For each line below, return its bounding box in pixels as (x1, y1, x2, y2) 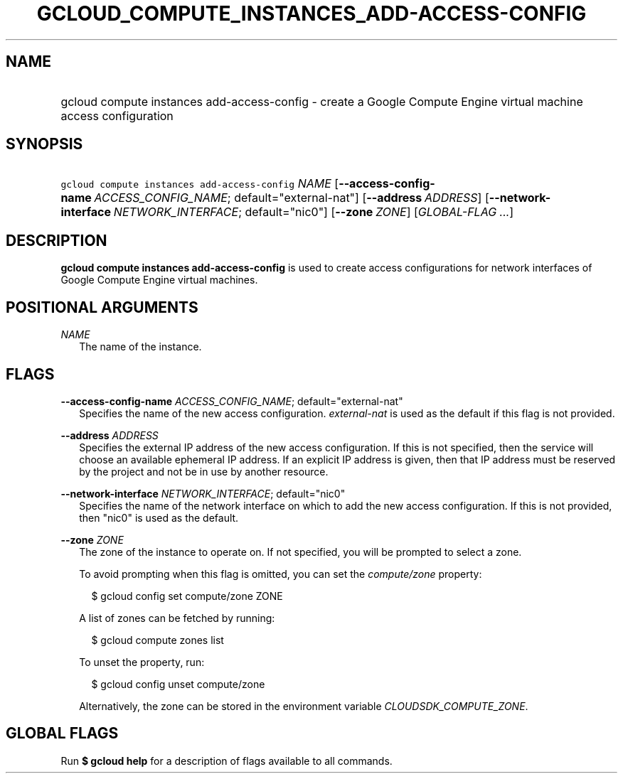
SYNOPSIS (6, 135, 83, 154)
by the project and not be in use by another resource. (79, 465, 329, 478)
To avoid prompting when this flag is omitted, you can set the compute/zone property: (79, 567, 482, 580)
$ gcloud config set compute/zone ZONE (91, 589, 283, 602)
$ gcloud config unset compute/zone (91, 677, 265, 690)
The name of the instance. (79, 340, 202, 353)
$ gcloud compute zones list (91, 633, 224, 646)
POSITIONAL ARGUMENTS (6, 298, 198, 316)
